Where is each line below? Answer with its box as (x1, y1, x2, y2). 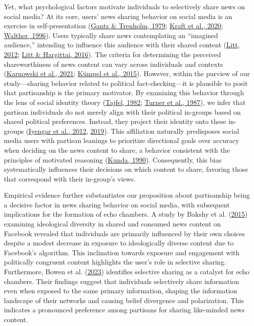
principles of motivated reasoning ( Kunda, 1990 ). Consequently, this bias (4, 154, 222, 164)
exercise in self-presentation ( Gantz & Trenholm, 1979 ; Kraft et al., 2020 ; (4, 20, 223, 31)
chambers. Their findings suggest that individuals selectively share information (4, 276, 239, 286)
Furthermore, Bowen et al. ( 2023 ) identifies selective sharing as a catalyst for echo (4, 266, 250, 277)
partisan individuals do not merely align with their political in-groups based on (4, 106, 241, 117)
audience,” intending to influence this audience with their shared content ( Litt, (4, 40, 240, 50)
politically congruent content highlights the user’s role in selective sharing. (4, 257, 226, 267)
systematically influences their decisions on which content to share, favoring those (4, 164, 248, 174)
